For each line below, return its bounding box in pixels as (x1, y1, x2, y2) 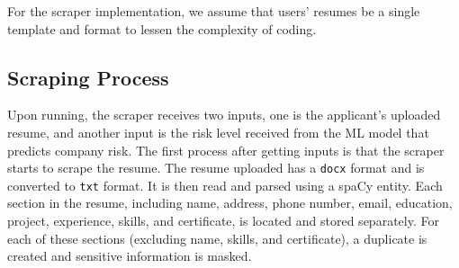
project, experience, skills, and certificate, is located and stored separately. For (7, 211, 439, 230)
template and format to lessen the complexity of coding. (7, 19, 317, 38)
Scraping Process (7, 63, 169, 91)
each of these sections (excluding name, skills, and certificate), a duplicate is (7, 228, 427, 247)
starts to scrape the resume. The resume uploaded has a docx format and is (7, 158, 425, 177)
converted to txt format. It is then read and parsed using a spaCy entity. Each (7, 175, 443, 194)
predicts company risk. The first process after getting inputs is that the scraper (7, 140, 445, 159)
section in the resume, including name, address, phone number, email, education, (7, 193, 453, 212)
